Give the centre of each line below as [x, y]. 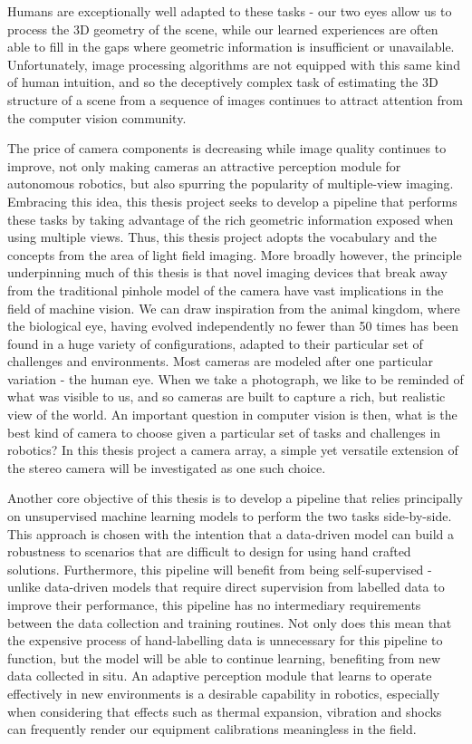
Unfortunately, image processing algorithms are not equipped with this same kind [234, 64]
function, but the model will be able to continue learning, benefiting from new [224, 657]
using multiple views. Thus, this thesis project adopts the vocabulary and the [222, 237]
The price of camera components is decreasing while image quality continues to [227, 148]
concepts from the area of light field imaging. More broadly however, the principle [235, 254]
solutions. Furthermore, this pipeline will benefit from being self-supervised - [220, 569]
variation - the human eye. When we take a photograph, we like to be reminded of [236, 378]
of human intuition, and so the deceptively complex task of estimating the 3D [223, 82]
